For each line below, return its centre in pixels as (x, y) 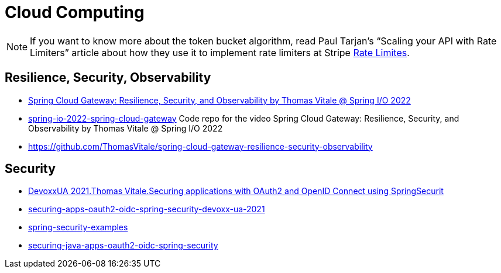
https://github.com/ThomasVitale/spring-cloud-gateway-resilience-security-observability (200, 146)
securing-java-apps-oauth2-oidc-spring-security (123, 246)
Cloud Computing (75, 12)
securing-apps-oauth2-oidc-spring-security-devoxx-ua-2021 (147, 209)
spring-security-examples (78, 227)
